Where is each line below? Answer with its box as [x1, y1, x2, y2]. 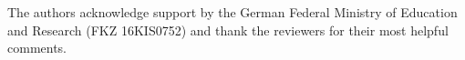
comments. [7, 38, 67, 57]
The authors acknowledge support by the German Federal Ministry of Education [7, 3, 458, 21]
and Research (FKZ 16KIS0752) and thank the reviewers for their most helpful [7, 20, 449, 39]
